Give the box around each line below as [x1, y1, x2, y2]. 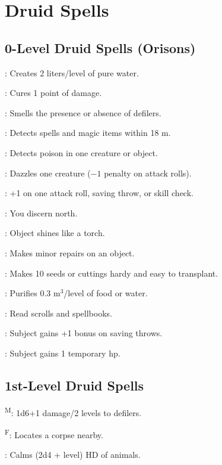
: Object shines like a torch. [5, 227, 105, 239]
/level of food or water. [64, 287, 148, 299]
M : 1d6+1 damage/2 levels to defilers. [5, 404, 142, 418]
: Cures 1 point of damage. [5, 86, 102, 99]
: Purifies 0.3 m [5, 287, 61, 299]
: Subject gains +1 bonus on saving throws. [5, 327, 163, 339]
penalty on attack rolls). [104, 166, 192, 179]
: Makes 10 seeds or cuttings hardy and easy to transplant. [5, 266, 218, 279]
